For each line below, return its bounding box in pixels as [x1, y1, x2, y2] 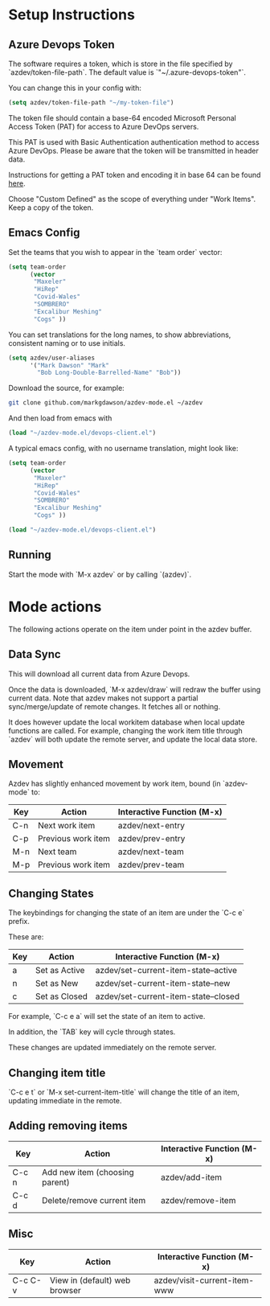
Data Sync [8, 647, 62, 661]
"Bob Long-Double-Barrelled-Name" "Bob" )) [37, 368, 182, 377]
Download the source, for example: [8, 384, 125, 393]
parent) [41, 1177, 70, 1188]
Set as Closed [35, 991, 88, 1002]
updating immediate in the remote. [8, 1095, 122, 1105]
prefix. [8, 917, 31, 926]
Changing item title [8, 1066, 106, 1079]
